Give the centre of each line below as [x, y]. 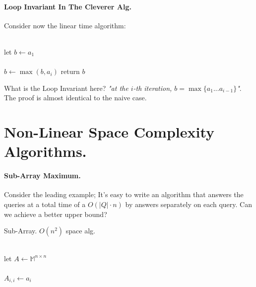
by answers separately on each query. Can [189, 204]
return [70, 71]
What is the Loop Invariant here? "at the [66, 88]
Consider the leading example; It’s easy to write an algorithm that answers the [124, 194]
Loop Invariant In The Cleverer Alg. [68, 6]
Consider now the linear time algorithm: [65, 25]
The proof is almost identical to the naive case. [75, 98]
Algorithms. [45, 151]
